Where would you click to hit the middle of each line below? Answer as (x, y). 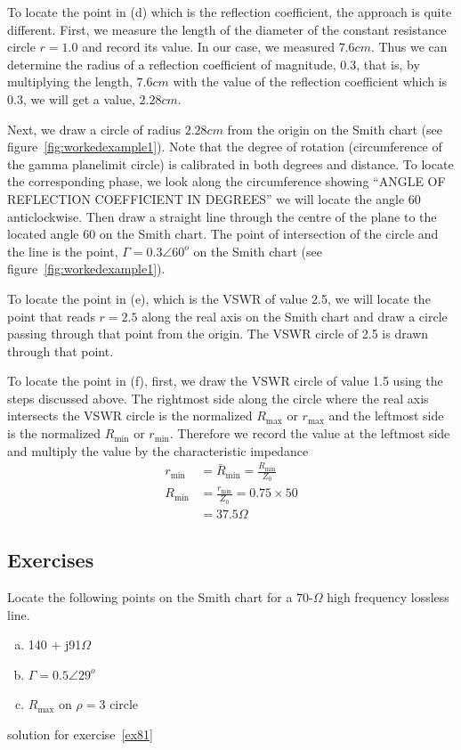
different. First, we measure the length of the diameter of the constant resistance (227, 29)
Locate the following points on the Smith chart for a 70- (160, 596)
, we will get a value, (79, 98)
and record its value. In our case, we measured (208, 47)
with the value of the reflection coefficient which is (310, 82)
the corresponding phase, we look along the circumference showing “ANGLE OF (226, 181)
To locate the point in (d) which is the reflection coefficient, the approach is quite (230, 12)
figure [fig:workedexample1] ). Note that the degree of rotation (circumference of (225, 147)
